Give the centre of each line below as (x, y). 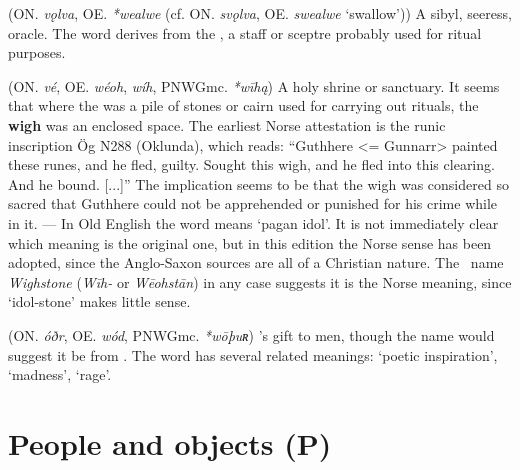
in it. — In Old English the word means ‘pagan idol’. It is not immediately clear (253, 222)
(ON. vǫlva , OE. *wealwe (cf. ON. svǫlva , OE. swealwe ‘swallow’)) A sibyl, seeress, (260, 13)
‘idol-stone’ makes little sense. (99, 301)
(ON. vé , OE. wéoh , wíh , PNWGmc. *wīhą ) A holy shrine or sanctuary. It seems (254, 85)
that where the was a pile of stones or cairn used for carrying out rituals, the (243, 105)
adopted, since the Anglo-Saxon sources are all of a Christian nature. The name (256, 262)
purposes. (37, 52)
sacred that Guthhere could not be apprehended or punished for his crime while (253, 203)
